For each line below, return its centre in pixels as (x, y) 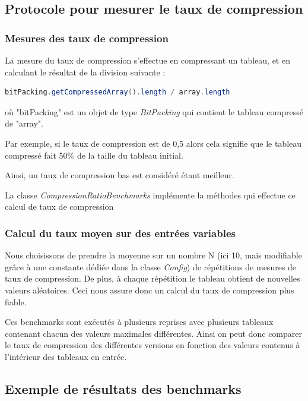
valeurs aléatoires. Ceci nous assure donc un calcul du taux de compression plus (150, 290)
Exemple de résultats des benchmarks (123, 388)
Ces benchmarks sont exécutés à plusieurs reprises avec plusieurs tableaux (139, 322)
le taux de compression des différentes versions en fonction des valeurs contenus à (153, 345)
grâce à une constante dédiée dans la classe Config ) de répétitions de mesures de (151, 266)
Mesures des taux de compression (87, 38)
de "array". (24, 123)
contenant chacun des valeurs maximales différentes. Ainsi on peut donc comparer (154, 333)
